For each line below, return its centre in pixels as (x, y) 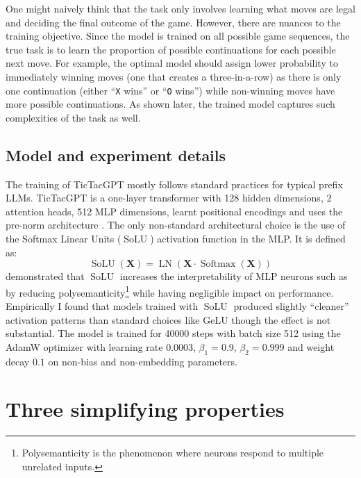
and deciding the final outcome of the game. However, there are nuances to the (173, 22)
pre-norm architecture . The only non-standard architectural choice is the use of (176, 225)
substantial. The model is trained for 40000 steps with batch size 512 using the (173, 333)
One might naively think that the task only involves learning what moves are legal (180, 8)
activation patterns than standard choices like (103, 319)
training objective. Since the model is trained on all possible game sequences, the (178, 36)
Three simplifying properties (145, 409)
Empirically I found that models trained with (102, 306)
